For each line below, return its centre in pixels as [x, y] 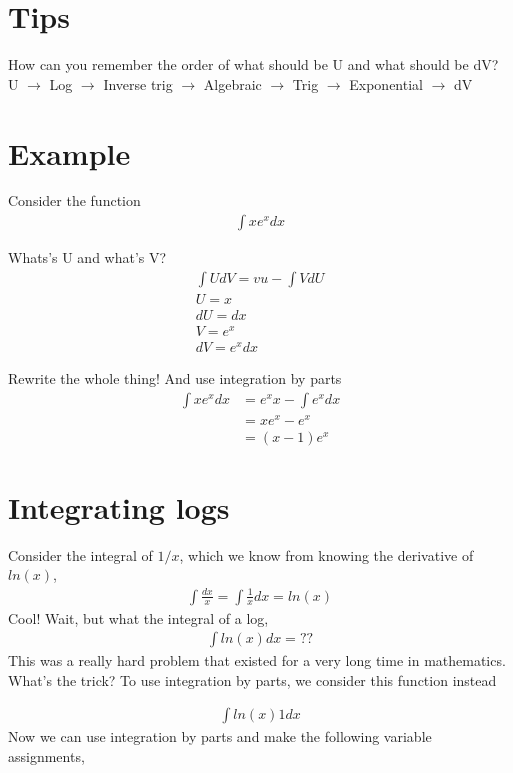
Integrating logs [119, 506]
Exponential [386, 83]
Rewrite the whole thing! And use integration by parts [175, 377]
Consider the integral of [80, 554]
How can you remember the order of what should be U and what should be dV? [253, 64]
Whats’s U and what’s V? [87, 257]
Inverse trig [138, 83]
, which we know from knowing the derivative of [326, 554]
